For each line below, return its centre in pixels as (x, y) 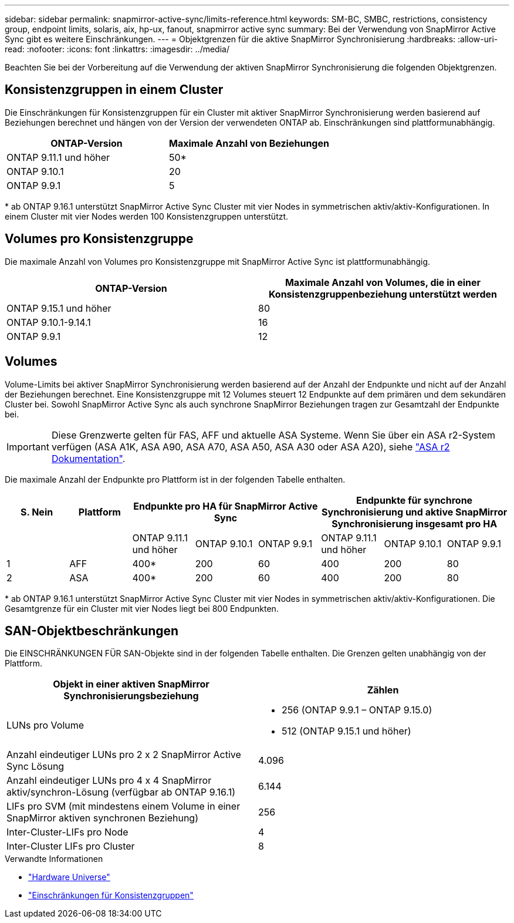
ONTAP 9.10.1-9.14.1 (49, 322)
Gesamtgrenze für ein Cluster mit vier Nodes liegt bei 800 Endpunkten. (142, 608)
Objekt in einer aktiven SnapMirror (131, 684)
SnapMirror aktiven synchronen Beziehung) (103, 818)
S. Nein (37, 512)
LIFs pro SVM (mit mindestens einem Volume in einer (124, 806)
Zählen (383, 690)
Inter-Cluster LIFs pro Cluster (71, 846)
